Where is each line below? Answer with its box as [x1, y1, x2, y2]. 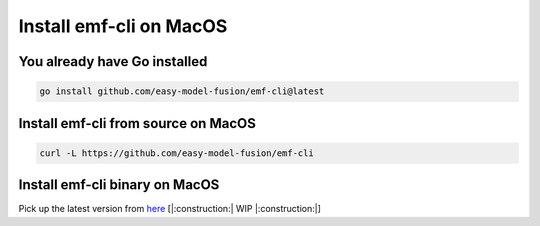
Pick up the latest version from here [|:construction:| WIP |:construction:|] [18, 203, 322, 215]
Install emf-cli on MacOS [18, 15, 228, 37]
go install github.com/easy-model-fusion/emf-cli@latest [39, 86, 325, 97]
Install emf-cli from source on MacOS [18, 115, 257, 132]
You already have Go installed [18, 53, 208, 70]
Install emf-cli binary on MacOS [18, 176, 220, 194]
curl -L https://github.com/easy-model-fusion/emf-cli [39, 147, 314, 159]
